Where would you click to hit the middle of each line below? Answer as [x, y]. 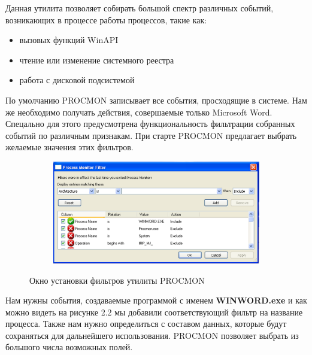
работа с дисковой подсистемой [77, 80]
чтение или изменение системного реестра [97, 60]
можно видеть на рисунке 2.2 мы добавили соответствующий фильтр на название [154, 312]
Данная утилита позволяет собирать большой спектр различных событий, [140, 8]
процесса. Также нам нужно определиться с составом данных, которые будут [146, 324]
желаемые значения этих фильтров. [69, 147]
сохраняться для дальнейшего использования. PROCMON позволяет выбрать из [152, 335]
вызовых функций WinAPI [69, 40]
